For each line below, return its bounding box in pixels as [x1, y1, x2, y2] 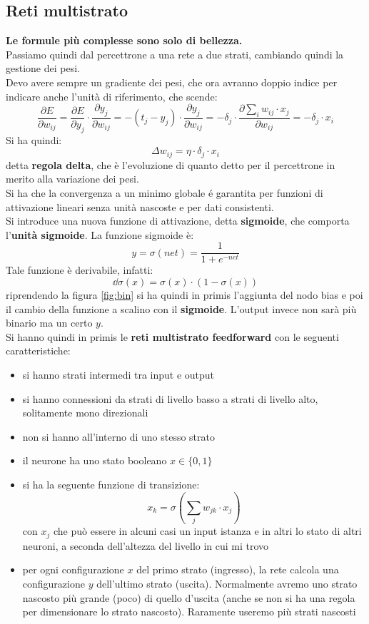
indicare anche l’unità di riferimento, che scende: [6, 88, 218, 103]
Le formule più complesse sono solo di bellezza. [6, 33, 243, 48]
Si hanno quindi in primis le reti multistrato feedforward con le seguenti [6, 329, 339, 344]
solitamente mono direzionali [22, 405, 148, 420]
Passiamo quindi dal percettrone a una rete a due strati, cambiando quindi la [6, 46, 344, 61]
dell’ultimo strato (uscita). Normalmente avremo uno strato [96, 576, 358, 590]
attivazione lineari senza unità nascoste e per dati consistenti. [6, 199, 274, 214]
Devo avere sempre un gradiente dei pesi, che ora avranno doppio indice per [6, 74, 338, 89]
